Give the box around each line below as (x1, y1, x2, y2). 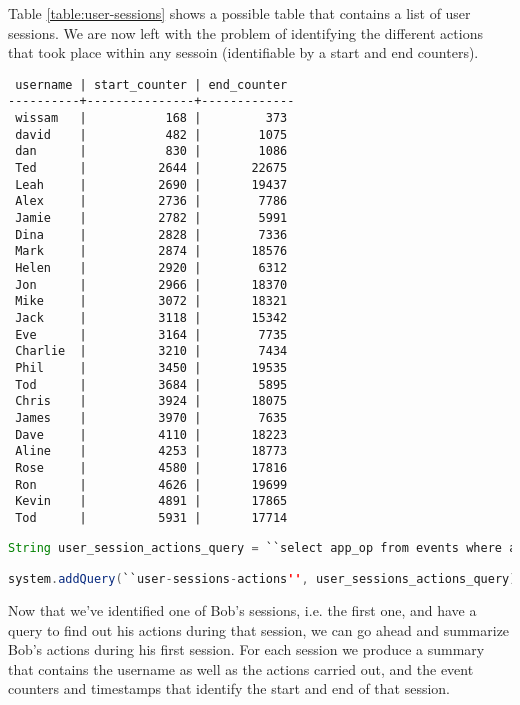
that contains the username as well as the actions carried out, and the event (8, 658, 474, 679)
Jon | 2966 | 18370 (15, 277, 288, 292)
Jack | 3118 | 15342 (15, 310, 288, 325)
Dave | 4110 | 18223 (15, 427, 288, 442)
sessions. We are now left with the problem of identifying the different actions (8, 22, 483, 43)
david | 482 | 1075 (15, 127, 288, 142)
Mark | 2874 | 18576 (15, 244, 288, 259)
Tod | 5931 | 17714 (15, 510, 288, 525)
